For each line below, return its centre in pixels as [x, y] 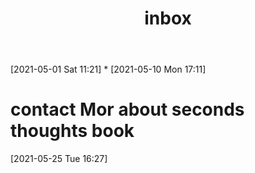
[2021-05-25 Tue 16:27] [59, 159]
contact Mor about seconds [127, 109]
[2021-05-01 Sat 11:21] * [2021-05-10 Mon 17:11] [108, 69]
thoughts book [72, 131]
